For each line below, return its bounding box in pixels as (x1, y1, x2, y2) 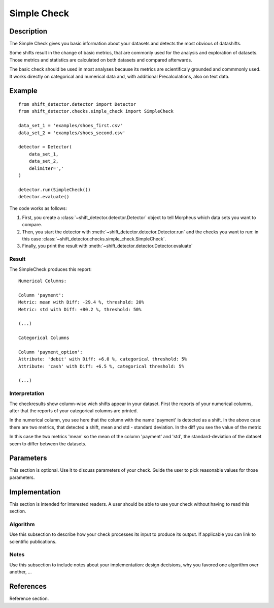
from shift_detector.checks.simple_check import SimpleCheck (18, 108, 174, 114)
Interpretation (9, 390, 45, 397)
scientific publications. (9, 538, 57, 544)
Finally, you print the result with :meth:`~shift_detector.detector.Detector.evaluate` (22, 243, 193, 249)
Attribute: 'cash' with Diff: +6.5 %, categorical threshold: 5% (18, 363, 185, 369)
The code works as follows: (9, 205, 67, 211)
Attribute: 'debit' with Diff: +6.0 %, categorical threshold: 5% (18, 356, 187, 362)
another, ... (9, 569, 32, 575)
